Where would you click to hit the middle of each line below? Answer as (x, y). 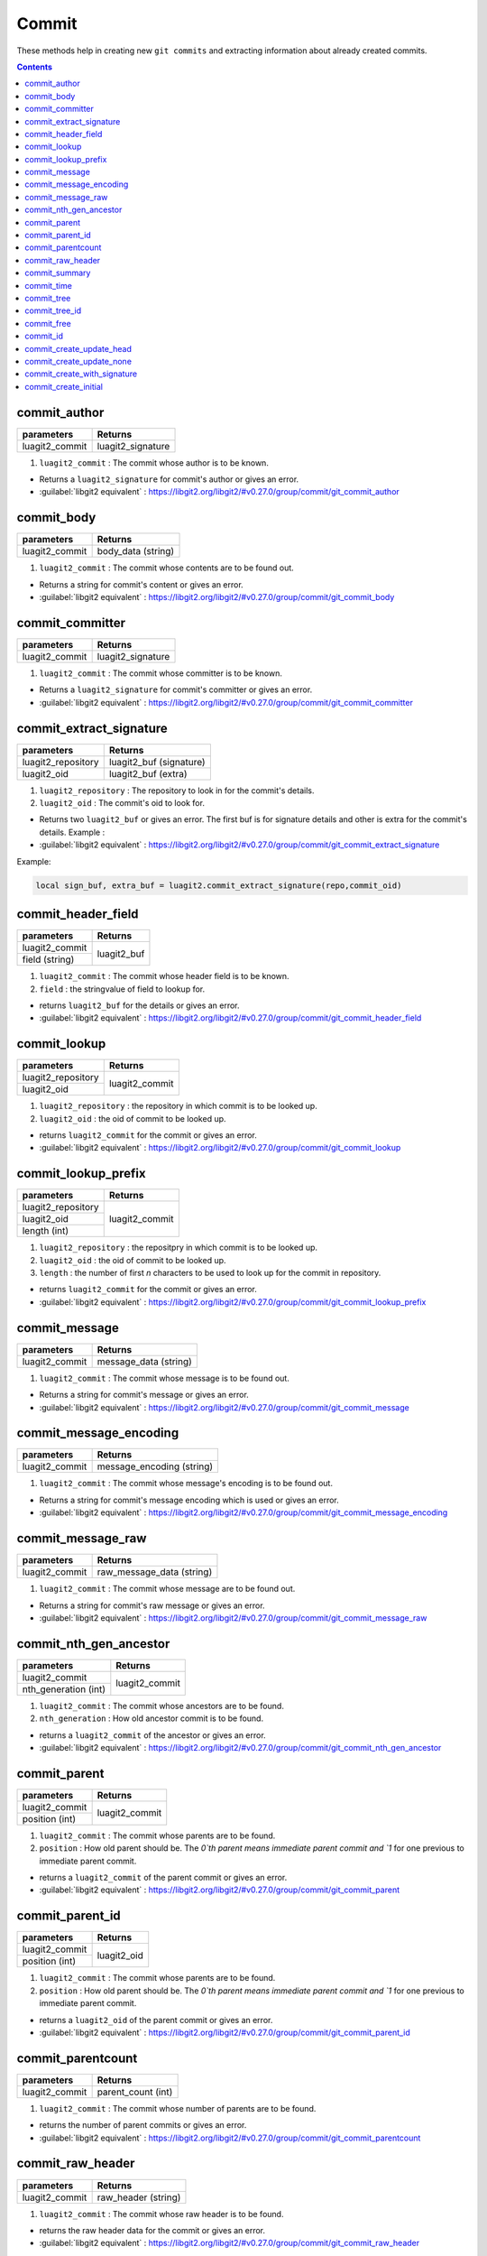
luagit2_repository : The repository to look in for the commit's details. (177, 791)
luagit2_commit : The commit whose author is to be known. (154, 462)
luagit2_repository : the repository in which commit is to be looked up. (178, 1106)
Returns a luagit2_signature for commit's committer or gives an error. (176, 689)
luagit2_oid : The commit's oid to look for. (122, 803)
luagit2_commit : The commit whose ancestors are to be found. (161, 1706)
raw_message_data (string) (155, 1572)
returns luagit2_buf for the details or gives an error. (139, 1005)
